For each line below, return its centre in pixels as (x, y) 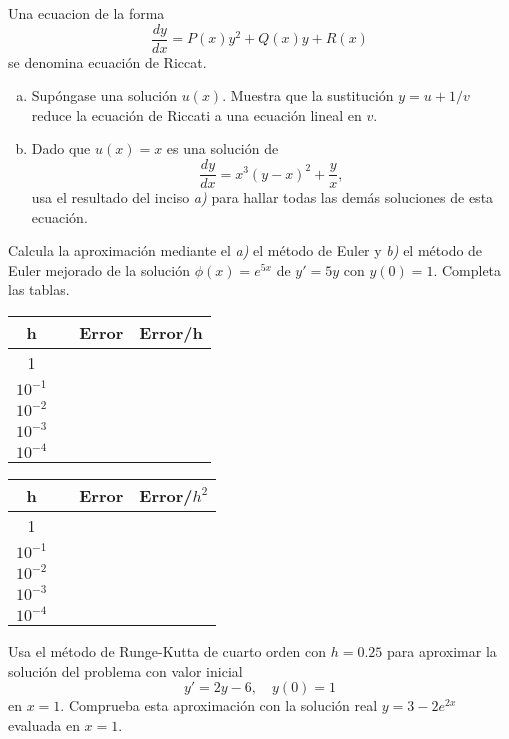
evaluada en (44, 724)
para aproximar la (442, 651)
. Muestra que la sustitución (308, 95)
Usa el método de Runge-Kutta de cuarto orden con (167, 651)
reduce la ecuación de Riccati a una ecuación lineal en (196, 114)
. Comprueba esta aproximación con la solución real (219, 705)
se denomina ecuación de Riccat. (107, 61)
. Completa (467, 269)
